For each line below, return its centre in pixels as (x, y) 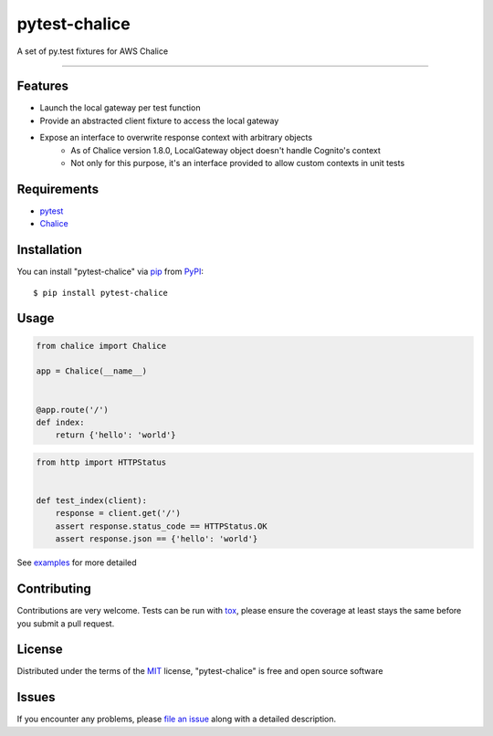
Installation (49, 250)
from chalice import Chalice (101, 346)
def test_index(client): (92, 501)
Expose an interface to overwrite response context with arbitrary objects (176, 138)
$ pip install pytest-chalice (101, 293)
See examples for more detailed (77, 563)
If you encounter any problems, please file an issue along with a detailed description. (177, 719)
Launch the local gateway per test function (120, 108)
